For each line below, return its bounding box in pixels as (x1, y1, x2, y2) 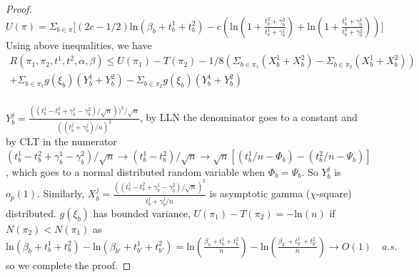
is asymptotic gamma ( (209, 186, 311, 201)
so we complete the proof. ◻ (6, 257, 131, 272)
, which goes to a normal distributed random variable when (6, 164, 266, 179)
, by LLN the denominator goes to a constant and (139, 110, 358, 125)
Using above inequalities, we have (6, 37, 152, 52)
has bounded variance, (93, 205, 191, 220)
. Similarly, (36, 186, 85, 201)
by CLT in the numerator (6, 134, 117, 149)
